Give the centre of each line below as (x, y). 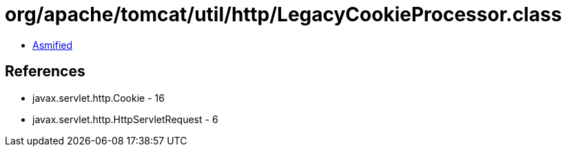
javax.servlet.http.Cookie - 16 (99, 98)
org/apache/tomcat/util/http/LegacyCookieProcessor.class (283, 14)
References (45, 72)
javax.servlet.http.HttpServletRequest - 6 (125, 119)
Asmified (53, 45)
